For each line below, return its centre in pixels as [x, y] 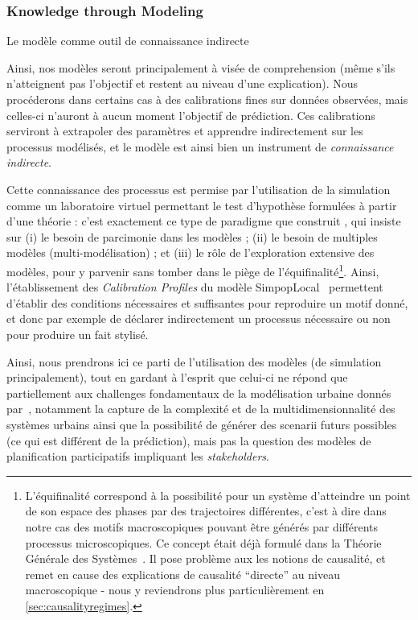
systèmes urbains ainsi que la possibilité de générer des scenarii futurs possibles [202, 424]
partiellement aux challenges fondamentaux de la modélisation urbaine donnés [199, 393]
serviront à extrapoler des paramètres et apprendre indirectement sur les [185, 131]
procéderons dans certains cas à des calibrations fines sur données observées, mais [207, 99]
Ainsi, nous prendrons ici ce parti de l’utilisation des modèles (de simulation [194, 361]
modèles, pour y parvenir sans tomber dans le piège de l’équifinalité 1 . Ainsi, [193, 270]
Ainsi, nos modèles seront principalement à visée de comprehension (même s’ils [201, 67]
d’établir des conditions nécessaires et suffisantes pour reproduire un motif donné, [207, 302]
